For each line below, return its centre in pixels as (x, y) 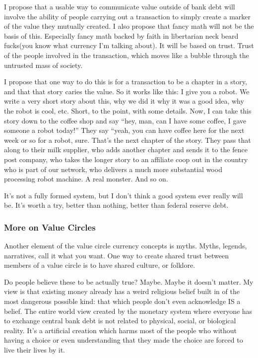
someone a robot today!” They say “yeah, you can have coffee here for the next (124, 130)
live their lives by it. (35, 350)
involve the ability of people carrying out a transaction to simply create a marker (127, 16)
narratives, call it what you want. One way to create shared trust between (117, 255)
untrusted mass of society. (43, 65)
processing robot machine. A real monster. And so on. (86, 179)
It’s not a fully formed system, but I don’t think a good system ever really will (124, 195)
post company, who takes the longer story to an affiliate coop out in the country (126, 159)
